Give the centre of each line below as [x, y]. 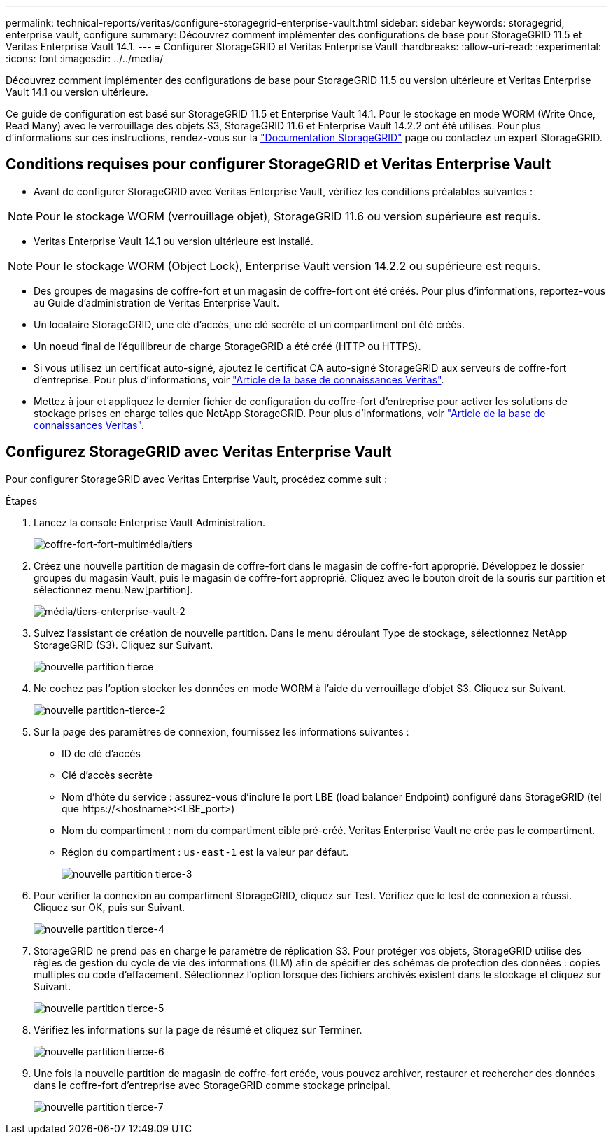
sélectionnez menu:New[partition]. [113, 589]
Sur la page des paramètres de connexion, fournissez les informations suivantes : [221, 731]
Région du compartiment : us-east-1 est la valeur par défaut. [205, 852]
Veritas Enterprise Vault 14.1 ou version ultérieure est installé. [174, 241]
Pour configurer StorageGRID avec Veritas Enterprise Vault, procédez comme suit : [197, 479]
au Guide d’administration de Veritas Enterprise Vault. [157, 302]
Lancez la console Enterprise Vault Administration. [149, 522]
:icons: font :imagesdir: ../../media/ [85, 58]
